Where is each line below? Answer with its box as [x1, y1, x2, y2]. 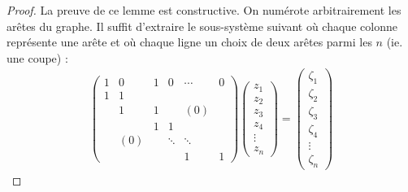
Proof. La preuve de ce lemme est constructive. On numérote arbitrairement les [7, 2, 401, 18]
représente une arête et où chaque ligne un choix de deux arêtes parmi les [7, 33, 372, 50]
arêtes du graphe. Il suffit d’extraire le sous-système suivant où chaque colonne [7, 17, 397, 34]
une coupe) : [7, 49, 68, 66]
